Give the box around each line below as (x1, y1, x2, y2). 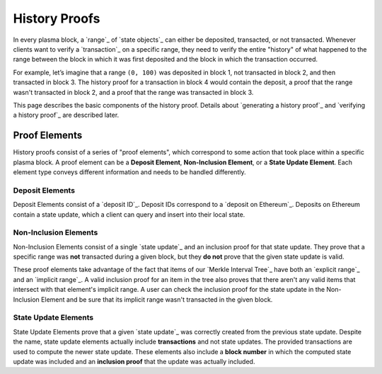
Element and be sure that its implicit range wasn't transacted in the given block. (41, 295, 273, 304)
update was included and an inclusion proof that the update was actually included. (13, 357, 255, 365)
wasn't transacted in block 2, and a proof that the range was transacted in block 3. (13, 88, 254, 96)
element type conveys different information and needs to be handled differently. (13, 167, 246, 176)
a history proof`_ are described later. (13, 110, 120, 120)
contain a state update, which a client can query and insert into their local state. (13, 210, 245, 219)
